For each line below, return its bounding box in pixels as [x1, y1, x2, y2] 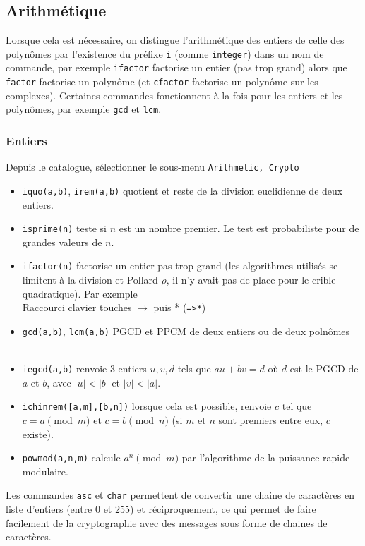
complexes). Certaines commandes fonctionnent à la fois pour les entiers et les [6, 87, 343, 102]
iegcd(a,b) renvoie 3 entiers [22, 361, 147, 376]
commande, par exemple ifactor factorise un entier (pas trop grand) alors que [6, 60, 347, 75]
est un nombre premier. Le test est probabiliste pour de [119, 221, 359, 236]
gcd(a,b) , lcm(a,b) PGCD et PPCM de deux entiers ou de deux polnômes [22, 323, 350, 338]
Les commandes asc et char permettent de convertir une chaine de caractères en [6, 487, 355, 502]
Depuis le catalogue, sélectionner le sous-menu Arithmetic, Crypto [6, 159, 299, 174]
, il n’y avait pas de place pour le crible [166, 272, 336, 287]
